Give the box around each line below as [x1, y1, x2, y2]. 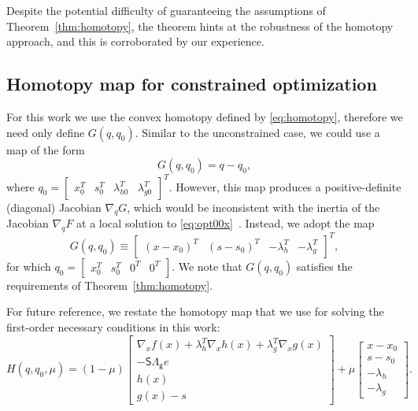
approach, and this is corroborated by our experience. [6, 33, 264, 50]
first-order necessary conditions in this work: [6, 318, 220, 335]
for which [6, 257, 51, 274]
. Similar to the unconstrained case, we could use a [135, 124, 380, 140]
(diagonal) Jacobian [6, 198, 102, 215]
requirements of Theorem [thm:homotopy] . [6, 276, 213, 293]
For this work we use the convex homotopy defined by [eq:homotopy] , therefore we [6, 108, 403, 124]
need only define [6, 124, 85, 140]
